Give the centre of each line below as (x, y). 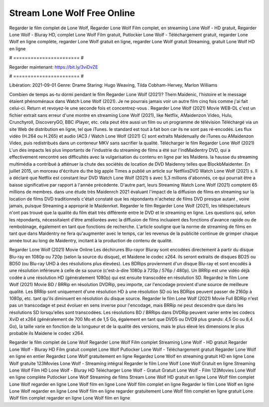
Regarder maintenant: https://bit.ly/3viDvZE (54, 67)
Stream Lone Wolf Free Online (72, 13)
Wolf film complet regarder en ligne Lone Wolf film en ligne (70, 398)
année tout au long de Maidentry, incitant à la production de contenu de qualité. (91, 240)
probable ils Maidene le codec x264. (47, 333)
